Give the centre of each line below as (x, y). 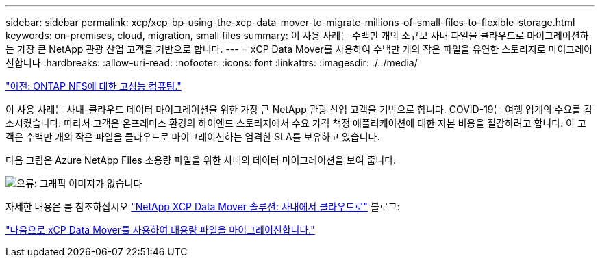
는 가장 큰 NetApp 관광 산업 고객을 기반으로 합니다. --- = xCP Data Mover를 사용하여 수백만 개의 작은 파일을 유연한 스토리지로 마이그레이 (299, 49)
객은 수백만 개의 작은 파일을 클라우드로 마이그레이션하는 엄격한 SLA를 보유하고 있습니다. (193, 137)
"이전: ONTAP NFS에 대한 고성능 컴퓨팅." (93, 86)
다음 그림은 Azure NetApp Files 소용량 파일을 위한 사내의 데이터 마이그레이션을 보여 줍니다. (201, 160)
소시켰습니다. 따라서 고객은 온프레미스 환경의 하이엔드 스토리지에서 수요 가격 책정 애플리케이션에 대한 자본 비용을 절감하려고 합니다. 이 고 (296, 123)
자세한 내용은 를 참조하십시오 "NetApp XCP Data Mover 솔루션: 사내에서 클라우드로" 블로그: (203, 206)
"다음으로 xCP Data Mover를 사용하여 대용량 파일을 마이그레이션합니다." (160, 230)
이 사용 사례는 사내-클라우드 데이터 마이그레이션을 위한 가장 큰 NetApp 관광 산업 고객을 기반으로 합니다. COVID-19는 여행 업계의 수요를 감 (299, 109)
